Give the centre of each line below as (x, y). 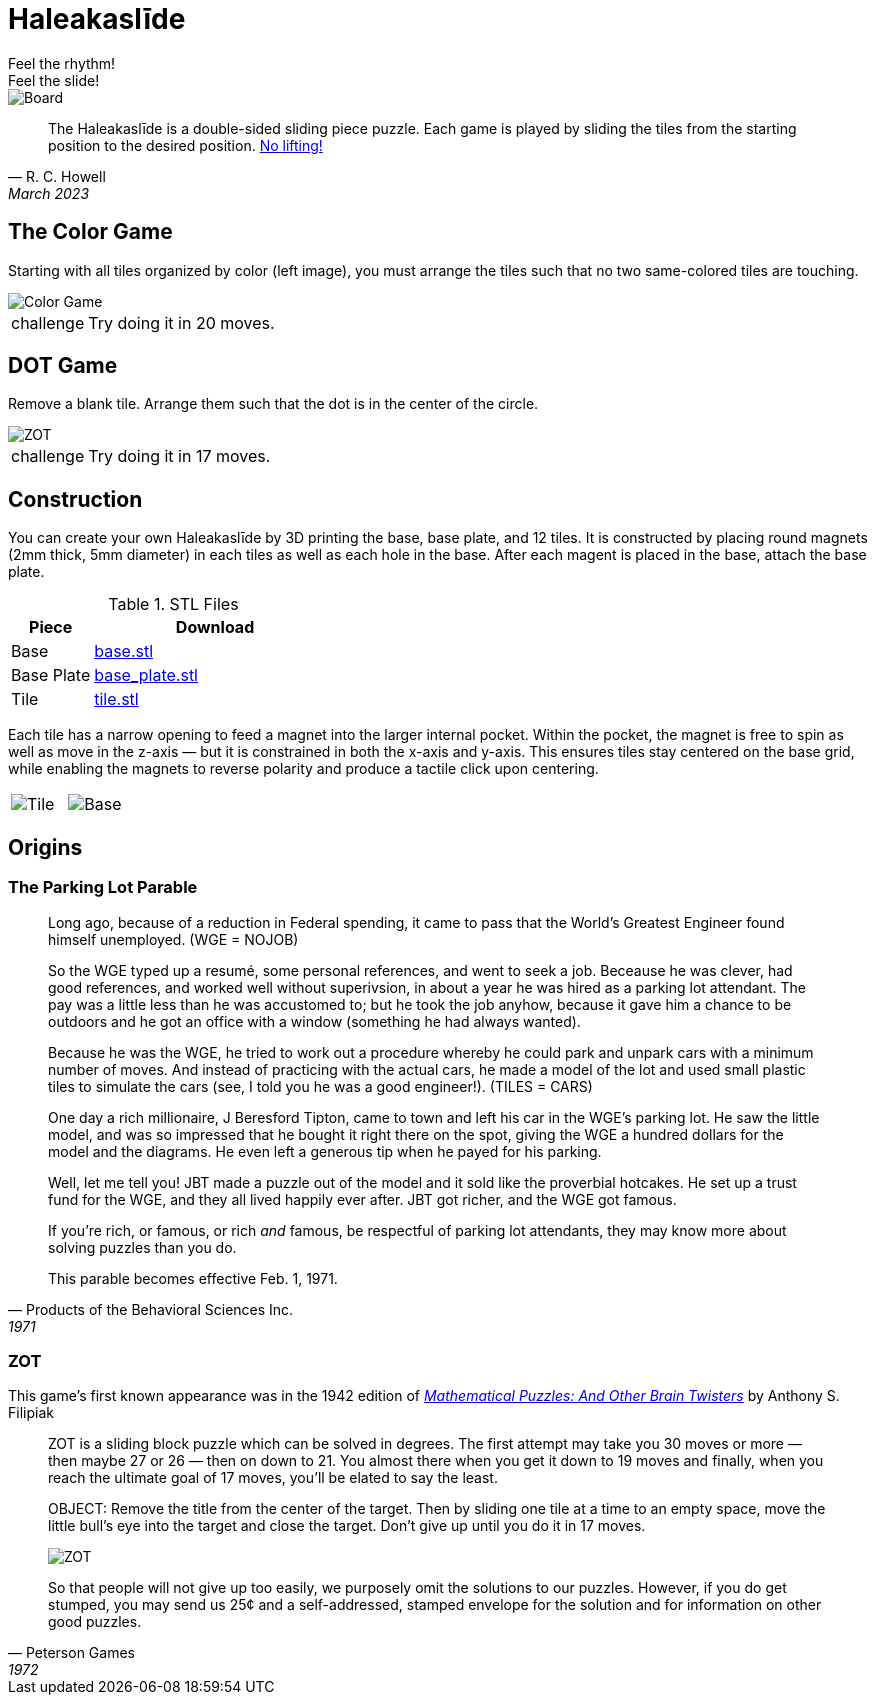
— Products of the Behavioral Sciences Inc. (151, 1309)
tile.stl (116, 699)
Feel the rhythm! (62, 63)
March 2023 (49, 193)
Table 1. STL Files (173, 604)
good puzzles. (95, 1622)
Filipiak (31, 1413)
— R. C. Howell (57, 176)
